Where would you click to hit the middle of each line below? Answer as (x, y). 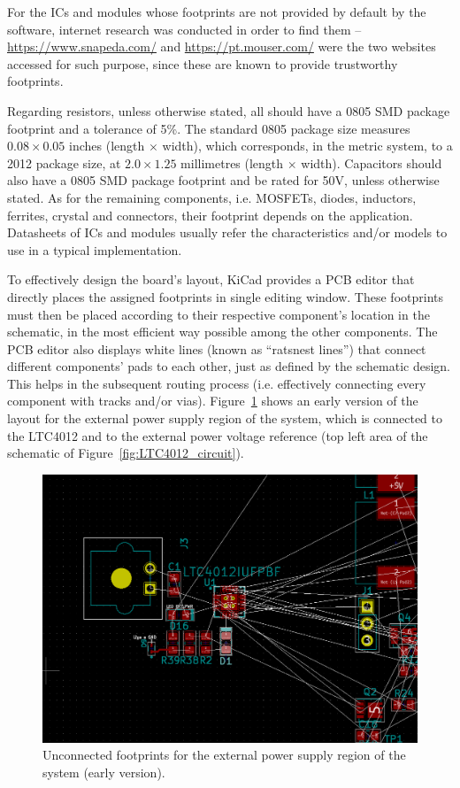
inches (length (107, 146)
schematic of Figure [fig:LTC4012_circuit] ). (126, 453)
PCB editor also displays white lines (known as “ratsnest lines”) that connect (217, 348)
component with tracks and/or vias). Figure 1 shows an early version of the (213, 401)
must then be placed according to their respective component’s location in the (218, 314)
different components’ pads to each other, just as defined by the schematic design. (229, 366)
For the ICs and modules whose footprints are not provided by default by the (217, 12)
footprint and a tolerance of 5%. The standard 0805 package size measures (209, 128)
